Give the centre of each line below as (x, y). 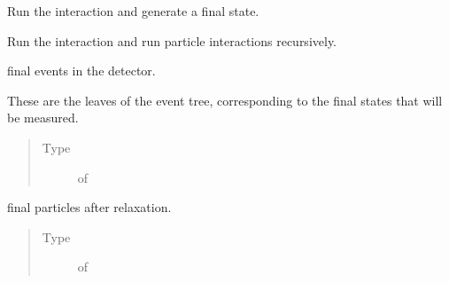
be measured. (43, 118)
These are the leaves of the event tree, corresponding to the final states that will (225, 100)
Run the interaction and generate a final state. (133, 11)
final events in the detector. (81, 71)
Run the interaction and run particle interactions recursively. (172, 40)
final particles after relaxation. (89, 207)
